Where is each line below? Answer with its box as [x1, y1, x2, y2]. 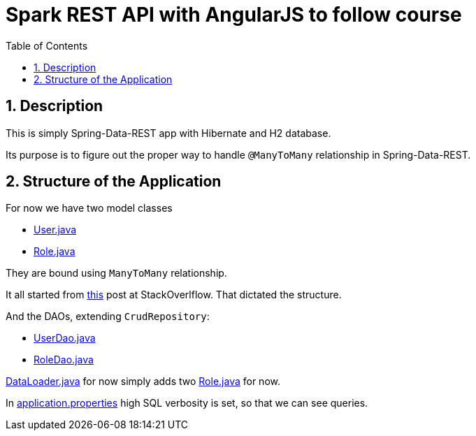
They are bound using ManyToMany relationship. [6, 267, 227, 279]
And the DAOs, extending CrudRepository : [6, 310, 210, 323]
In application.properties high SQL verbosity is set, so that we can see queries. [6, 397, 368, 409]
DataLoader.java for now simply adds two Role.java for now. [6, 375, 280, 388]
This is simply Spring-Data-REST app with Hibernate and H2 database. [6, 126, 331, 139]
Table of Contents [6, 39, 88, 52]
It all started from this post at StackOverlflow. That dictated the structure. [6, 289, 342, 301]
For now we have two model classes [6, 202, 173, 215]
